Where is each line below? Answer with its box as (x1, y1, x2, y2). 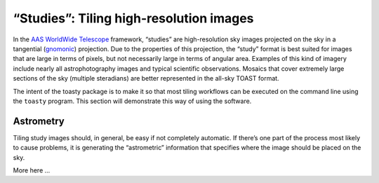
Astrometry (13, 115, 65, 127)
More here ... (13, 165, 51, 175)
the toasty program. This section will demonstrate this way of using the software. (13, 97, 252, 105)
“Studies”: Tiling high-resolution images (13, 11, 254, 26)
